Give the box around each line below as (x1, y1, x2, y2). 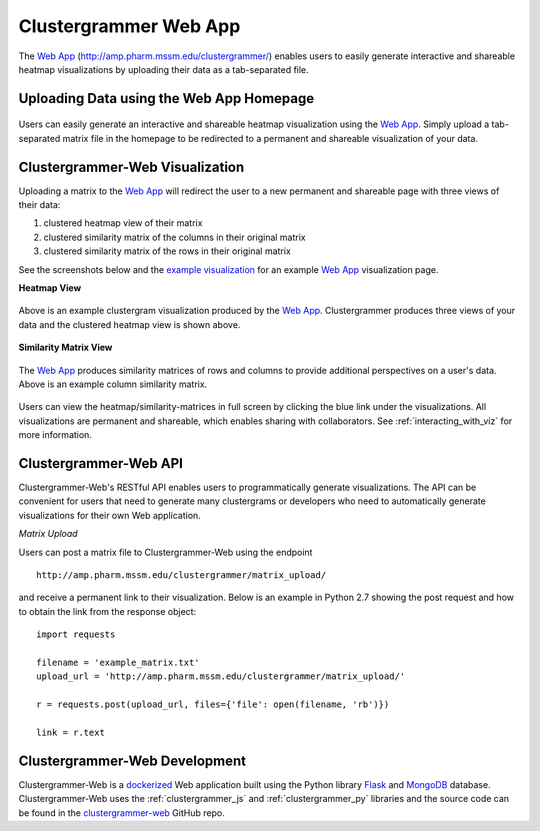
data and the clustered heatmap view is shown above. (18, 318, 241, 330)
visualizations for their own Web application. (18, 509, 202, 521)
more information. (18, 429, 92, 441)
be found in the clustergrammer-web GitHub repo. (18, 806, 225, 819)
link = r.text (36, 726, 105, 738)
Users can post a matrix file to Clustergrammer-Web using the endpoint (18, 546, 313, 558)
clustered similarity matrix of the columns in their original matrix (43, 231, 306, 243)
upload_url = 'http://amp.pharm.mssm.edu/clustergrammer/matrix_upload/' (36, 671, 406, 682)
